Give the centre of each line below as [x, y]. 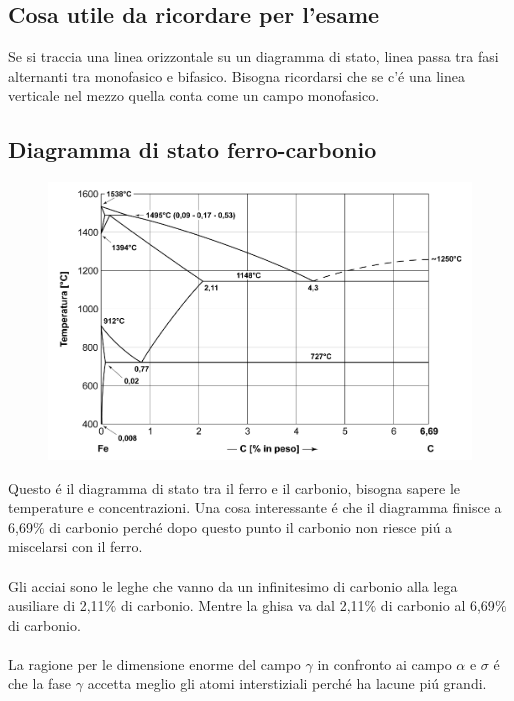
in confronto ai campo [384, 663]
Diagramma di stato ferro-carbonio [192, 149]
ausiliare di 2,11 [56, 605]
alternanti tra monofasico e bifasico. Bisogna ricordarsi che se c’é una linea [236, 75]
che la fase [40, 683]
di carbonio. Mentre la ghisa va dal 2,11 [242, 605]
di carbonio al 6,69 [437, 605]
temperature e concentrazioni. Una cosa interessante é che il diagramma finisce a [255, 507]
